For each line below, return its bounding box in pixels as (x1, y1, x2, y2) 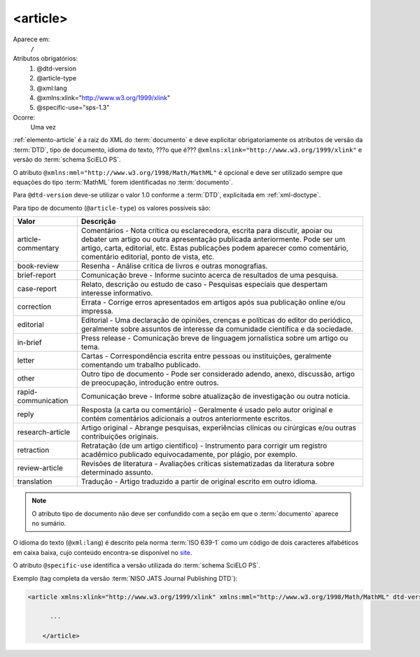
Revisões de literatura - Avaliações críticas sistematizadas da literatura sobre (80, 459, 335, 469)
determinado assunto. (80, 467, 153, 477)
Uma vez (30, 123, 56, 132)
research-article (17, 428, 71, 437)
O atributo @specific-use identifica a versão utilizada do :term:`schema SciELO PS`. (13, 561, 260, 570)
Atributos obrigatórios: (13, 55, 78, 63)
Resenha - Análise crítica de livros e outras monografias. (80, 261, 268, 271)
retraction (17, 445, 50, 455)
